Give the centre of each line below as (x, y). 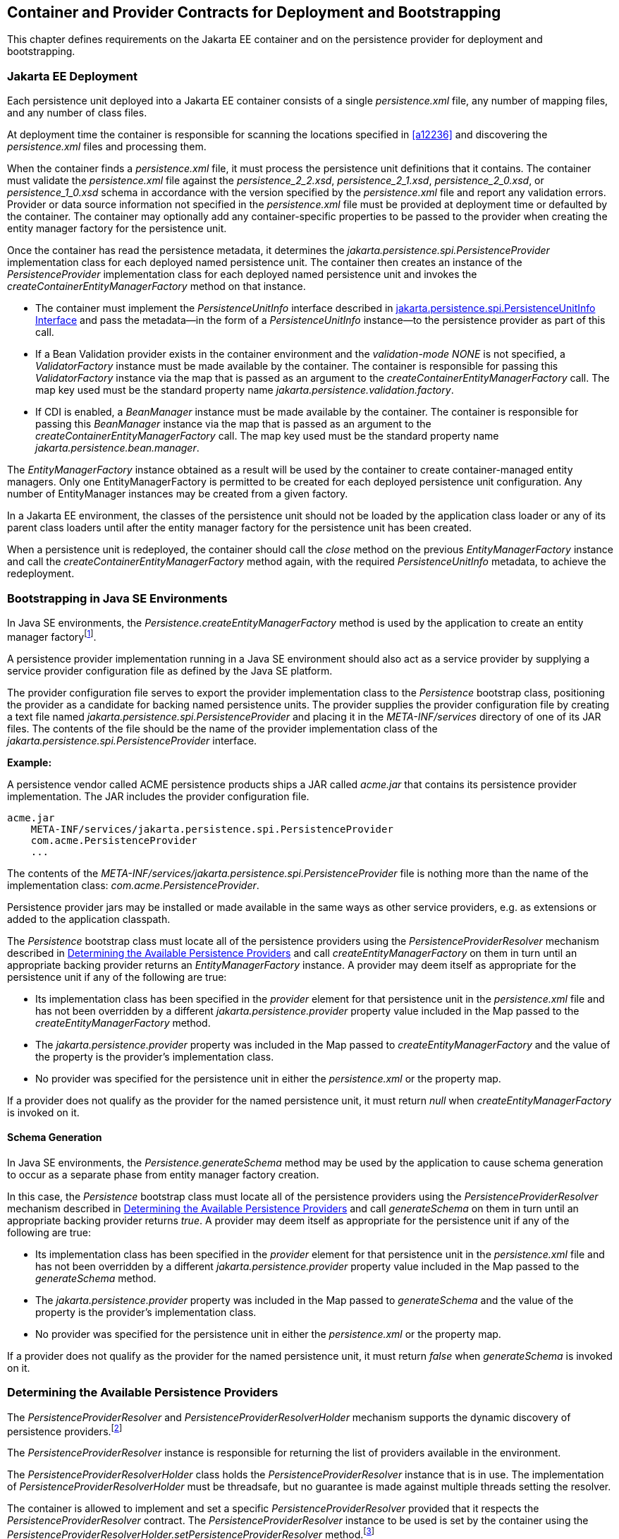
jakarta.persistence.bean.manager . (117, 448)
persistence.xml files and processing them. (107, 147)
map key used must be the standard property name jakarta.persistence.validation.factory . (245, 390)
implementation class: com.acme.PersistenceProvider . (133, 885)
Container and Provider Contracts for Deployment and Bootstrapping (254, 12)
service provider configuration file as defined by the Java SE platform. (170, 670)
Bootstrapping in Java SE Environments (117, 598)
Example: (30, 762)
